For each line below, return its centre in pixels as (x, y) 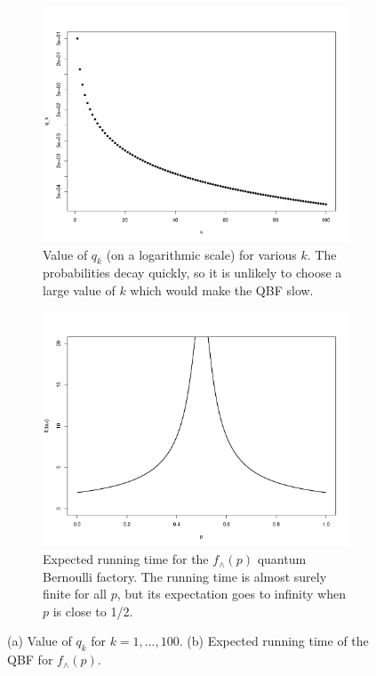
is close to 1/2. (93, 611)
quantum (282, 559)
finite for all (75, 594)
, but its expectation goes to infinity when (231, 594)
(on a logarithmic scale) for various (201, 254)
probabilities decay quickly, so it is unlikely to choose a (192, 273)
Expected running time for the (126, 559)
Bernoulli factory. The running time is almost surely (185, 576)
